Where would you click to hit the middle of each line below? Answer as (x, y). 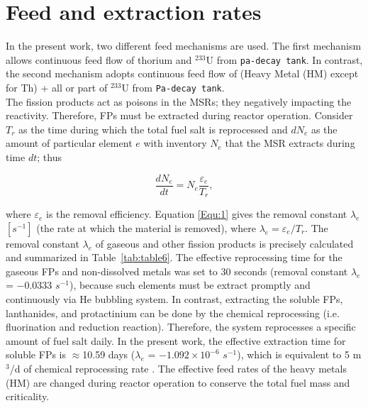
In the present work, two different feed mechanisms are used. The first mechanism (184, 46)
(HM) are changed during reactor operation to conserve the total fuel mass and (178, 382)
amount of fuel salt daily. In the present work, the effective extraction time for (176, 340)
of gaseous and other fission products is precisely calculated (224, 243)
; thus (49, 157)
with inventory (175, 143)
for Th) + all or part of (57, 87)
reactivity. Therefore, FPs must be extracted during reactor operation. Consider (179, 115)
